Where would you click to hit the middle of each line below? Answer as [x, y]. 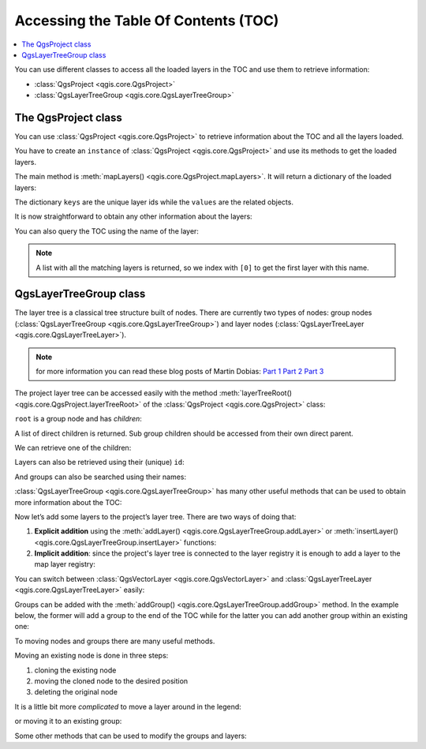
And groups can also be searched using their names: [101, 477]
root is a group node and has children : [78, 419]
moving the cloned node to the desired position [111, 681]
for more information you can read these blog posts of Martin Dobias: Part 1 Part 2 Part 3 [180, 371]
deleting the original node [76, 692]
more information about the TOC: [68, 502]
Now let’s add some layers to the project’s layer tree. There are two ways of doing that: [155, 516]
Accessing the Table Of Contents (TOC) [147, 21]
